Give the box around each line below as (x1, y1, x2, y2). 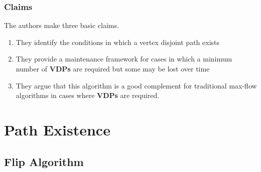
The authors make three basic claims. (4, 20, 119, 30)
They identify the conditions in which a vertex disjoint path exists (16, 36, 219, 47)
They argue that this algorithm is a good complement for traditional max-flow (16, 80, 257, 90)
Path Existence (4, 119, 110, 139)
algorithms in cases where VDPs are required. (16, 90, 160, 100)
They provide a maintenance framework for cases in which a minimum (16, 53, 232, 64)
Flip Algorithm (4, 153, 84, 169)
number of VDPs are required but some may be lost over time (16, 63, 210, 73)
